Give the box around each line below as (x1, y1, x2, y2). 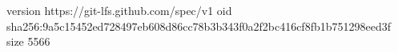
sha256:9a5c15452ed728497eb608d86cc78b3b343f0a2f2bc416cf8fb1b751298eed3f (6, 17, 392, 34)
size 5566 (6, 33, 50, 50)
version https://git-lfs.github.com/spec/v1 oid (6, 2, 232, 18)
